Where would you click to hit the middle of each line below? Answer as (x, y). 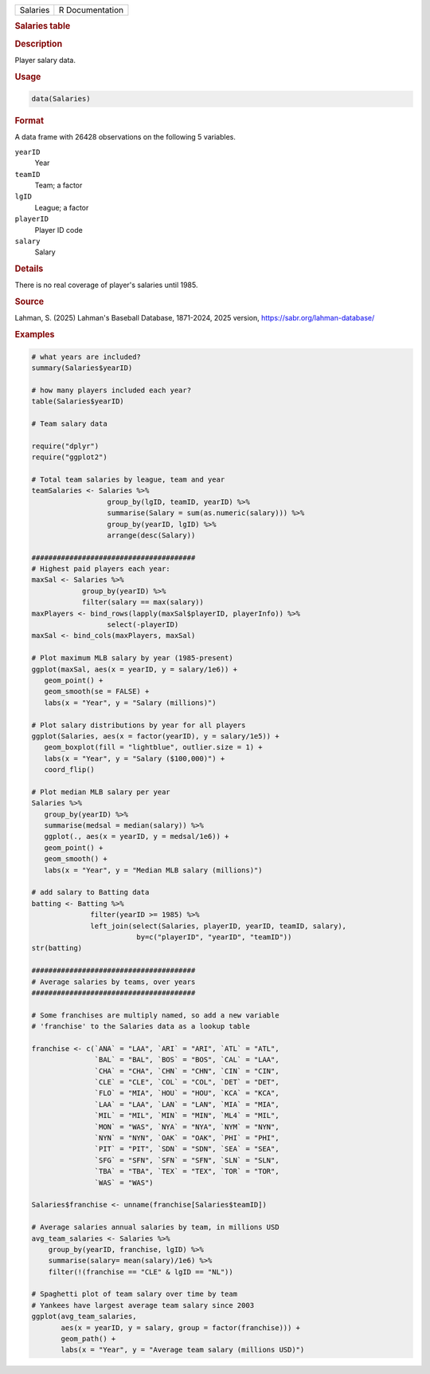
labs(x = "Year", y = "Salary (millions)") (130, 703)
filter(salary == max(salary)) (143, 602)
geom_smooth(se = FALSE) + (97, 691)
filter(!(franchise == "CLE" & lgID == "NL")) (141, 1272)
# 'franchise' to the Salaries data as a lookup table (141, 1026)
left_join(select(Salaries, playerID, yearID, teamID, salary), (218, 926)
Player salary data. (45, 60)
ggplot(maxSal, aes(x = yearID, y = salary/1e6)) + (135, 669)
